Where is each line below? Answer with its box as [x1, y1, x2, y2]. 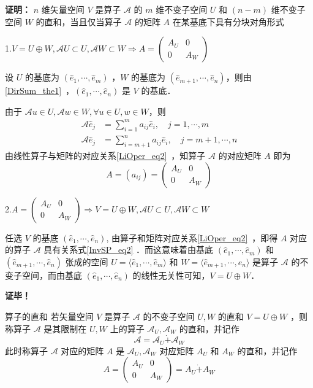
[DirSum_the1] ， [5, 84, 75, 97]
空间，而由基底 [21, 268, 82, 281]
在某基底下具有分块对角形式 [172, 15, 284, 28]
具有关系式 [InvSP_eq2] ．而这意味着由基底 [43, 243, 214, 256]
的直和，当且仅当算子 [36, 15, 122, 28]
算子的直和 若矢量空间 [5, 310, 94, 322]
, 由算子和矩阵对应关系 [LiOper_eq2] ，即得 [106, 231, 278, 244]
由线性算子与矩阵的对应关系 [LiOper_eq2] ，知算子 [5, 149, 206, 162]
